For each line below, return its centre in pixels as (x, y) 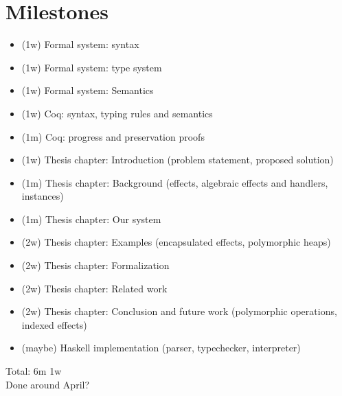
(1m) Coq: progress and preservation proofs (113, 136)
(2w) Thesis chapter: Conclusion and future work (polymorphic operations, (179, 311)
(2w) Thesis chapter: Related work (94, 288)
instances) (43, 196)
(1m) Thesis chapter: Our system (91, 219)
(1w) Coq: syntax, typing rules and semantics (117, 113)
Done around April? (48, 384)
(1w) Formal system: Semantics (88, 90)
